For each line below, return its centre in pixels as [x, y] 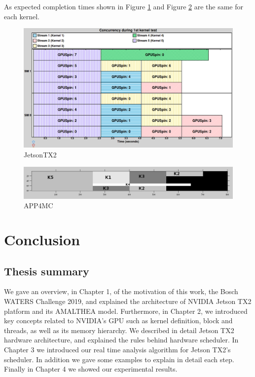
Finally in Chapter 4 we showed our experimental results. [91, 369]
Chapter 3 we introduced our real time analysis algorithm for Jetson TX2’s [117, 349]
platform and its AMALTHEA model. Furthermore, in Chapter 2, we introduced [126, 311]
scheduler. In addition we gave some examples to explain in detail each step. [119, 359]
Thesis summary [47, 271]
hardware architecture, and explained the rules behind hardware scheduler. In [121, 340]
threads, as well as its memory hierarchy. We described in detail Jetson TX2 [119, 330]
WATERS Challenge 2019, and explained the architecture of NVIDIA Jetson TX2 [128, 301]
